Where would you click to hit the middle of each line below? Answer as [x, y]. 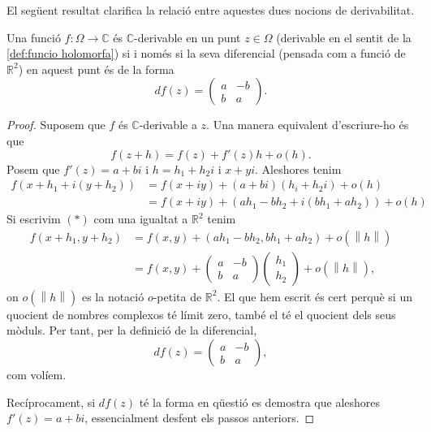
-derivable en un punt [187, 37]
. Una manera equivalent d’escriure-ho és [308, 125]
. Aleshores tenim [298, 168]
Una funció [34, 37]
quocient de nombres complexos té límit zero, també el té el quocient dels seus [201, 314]
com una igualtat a [141, 219]
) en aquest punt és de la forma [96, 69]
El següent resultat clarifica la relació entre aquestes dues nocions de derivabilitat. [211, 10]
